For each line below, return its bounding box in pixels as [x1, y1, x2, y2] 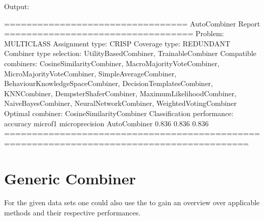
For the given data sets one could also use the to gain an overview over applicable [4, 197, 260, 208]
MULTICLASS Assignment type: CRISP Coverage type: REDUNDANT [4, 38, 230, 48]
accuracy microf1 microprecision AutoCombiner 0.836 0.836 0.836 [4, 118, 209, 128]
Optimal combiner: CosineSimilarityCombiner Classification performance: [4, 107, 234, 118]
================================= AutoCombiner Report [4, 18, 260, 29]
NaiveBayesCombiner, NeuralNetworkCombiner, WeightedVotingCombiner [4, 98, 237, 108]
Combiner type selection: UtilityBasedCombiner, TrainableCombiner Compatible [4, 48, 257, 59]
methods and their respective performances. [4, 207, 141, 218]
